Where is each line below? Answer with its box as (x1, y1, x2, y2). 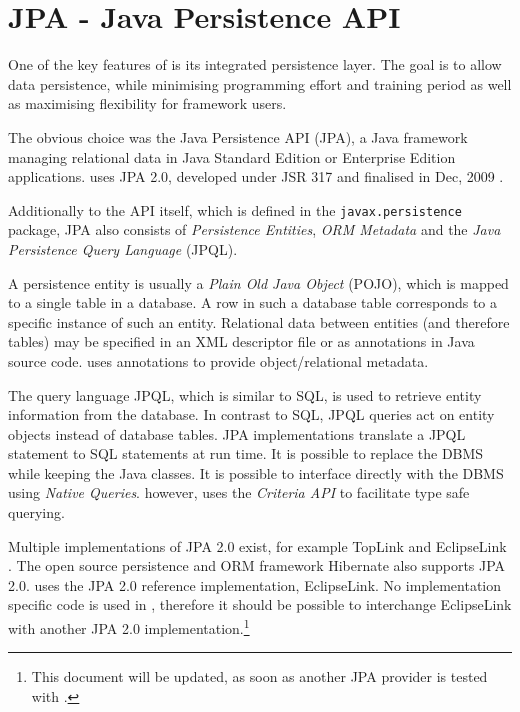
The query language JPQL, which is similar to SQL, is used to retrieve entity (8, 384, 482, 405)
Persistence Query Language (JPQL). (8, 238, 238, 259)
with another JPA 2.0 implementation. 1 (8, 615, 250, 638)
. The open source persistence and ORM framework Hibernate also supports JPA (8, 555, 506, 576)
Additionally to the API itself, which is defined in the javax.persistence (8, 199, 462, 220)
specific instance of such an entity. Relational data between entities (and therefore (8, 311, 510, 332)
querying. (8, 502, 65, 523)
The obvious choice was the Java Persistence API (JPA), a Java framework (8, 126, 468, 147)
